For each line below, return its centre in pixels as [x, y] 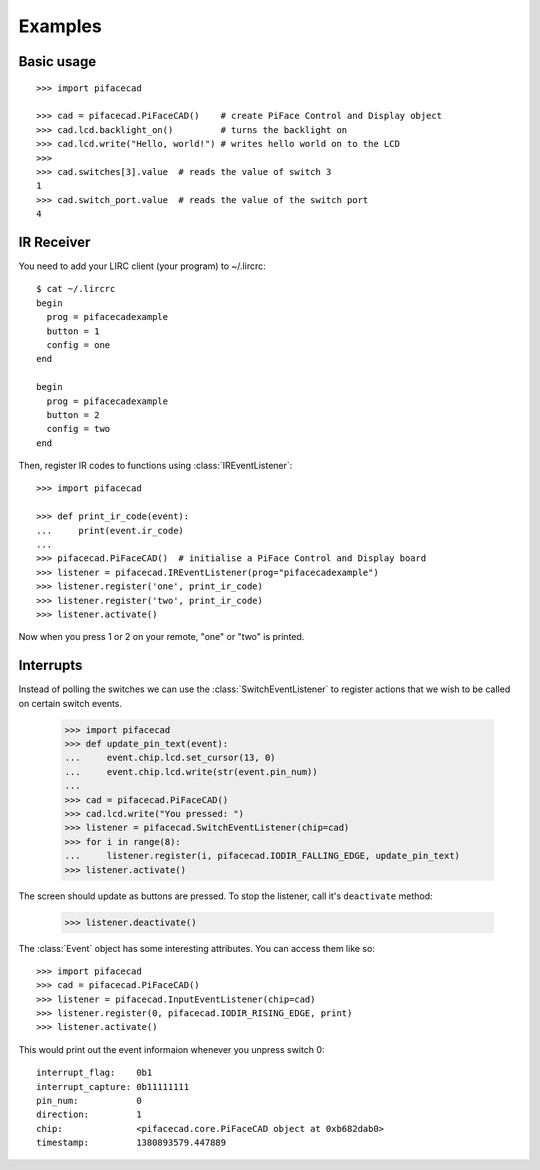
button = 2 [73, 414]
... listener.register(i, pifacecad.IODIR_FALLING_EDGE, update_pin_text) [262, 856]
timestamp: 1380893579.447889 [131, 1143]
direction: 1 [89, 1114]
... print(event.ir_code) [110, 530]
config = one [78, 344]
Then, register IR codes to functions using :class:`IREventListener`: [155, 466]
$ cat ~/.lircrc [76, 289]
